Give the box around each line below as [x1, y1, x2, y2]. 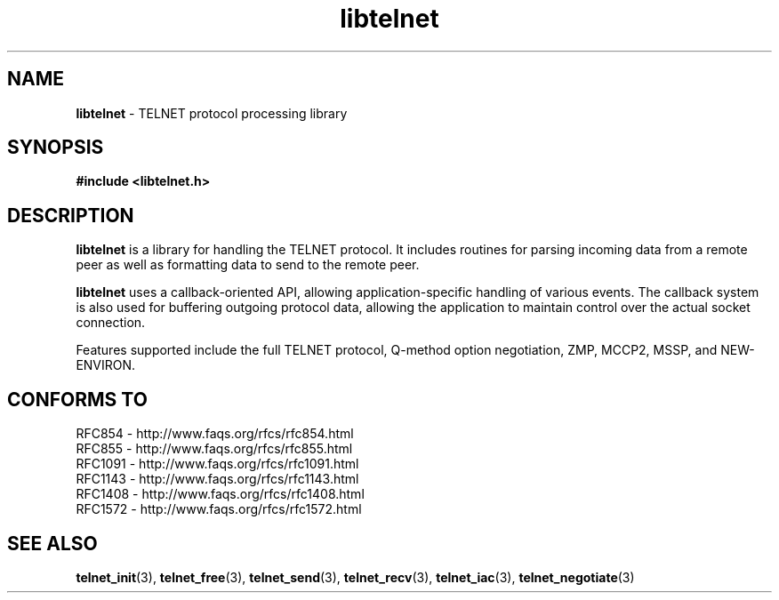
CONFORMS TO [7, 388, 148, 411]
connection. [76, 315, 146, 331]
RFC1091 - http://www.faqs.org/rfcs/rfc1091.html [76, 456, 359, 472]
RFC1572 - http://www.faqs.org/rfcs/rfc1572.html [76, 501, 362, 517]
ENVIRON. [76, 357, 136, 373]
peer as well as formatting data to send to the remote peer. [76, 257, 420, 273]
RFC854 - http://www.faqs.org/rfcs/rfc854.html [76, 426, 354, 442]
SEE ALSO [7, 532, 98, 555]
